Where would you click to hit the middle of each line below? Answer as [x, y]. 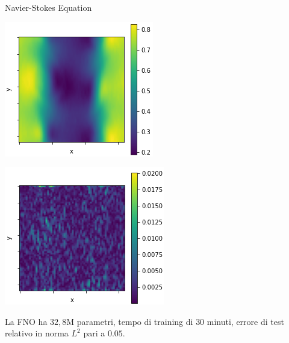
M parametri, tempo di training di [130, 321]
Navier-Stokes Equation [48, 7]
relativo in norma [37, 333]
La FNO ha [26, 321]
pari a [94, 333]
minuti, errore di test [245, 321]
